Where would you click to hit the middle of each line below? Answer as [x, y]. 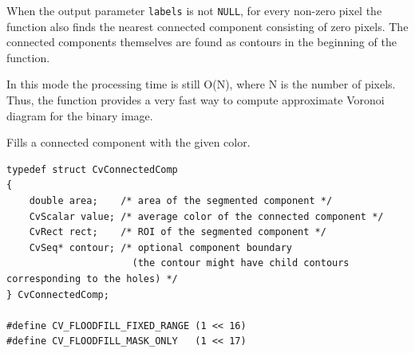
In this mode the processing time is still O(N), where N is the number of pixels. [201, 84]
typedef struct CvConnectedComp [92, 169]
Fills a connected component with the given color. [128, 142]
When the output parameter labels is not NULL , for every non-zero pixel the [194, 10]
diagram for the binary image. [80, 115]
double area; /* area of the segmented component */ [181, 201]
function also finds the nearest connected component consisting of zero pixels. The [207, 26]
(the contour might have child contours [241, 263]
